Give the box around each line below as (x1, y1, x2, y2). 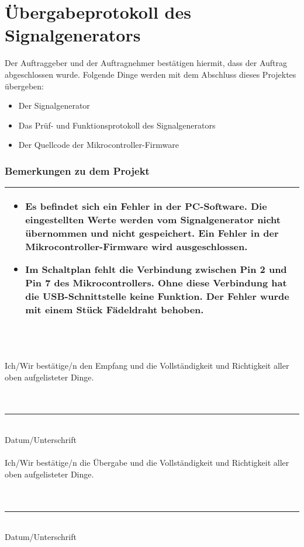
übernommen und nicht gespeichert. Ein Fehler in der (25, 226, 279, 240)
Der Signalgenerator (18, 99, 90, 112)
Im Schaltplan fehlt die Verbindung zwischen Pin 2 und (25, 262, 287, 276)
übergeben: (5, 79, 44, 92)
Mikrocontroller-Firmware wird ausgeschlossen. (25, 240, 248, 254)
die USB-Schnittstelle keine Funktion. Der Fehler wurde (25, 289, 289, 303)
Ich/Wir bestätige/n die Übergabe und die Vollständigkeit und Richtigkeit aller (5, 456, 289, 469)
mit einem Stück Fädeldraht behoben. (25, 303, 204, 317)
